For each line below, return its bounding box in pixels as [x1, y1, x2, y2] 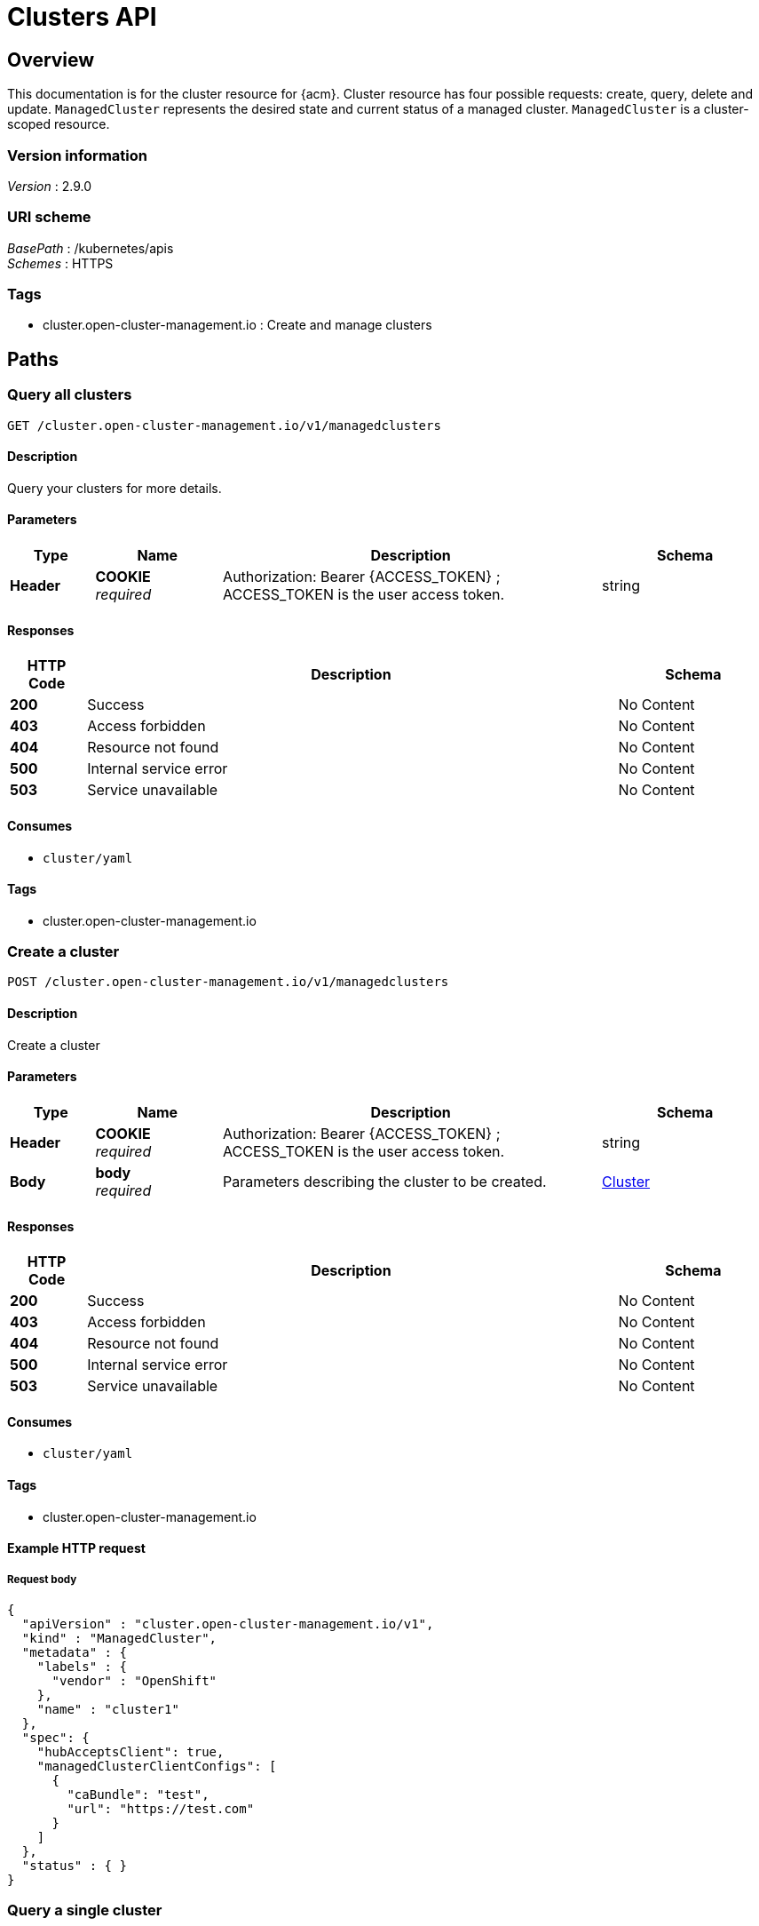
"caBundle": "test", [67, 1787, 210, 1802]
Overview [7, 48, 95, 71]
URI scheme [7, 208, 91, 227]
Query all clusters [7, 386, 132, 404]
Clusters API [7, 2, 157, 32]
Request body [7, 1572, 77, 1586]
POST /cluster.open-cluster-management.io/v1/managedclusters [7, 975, 449, 990]
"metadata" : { [21, 1644, 127, 1659]
